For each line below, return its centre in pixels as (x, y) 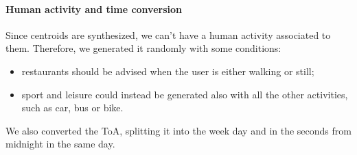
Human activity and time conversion (94, 9)
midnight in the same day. (60, 144)
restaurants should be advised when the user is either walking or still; (168, 71)
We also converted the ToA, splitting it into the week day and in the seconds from (178, 130)
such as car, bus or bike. (72, 108)
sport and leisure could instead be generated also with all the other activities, (185, 94)
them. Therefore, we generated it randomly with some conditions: (143, 48)
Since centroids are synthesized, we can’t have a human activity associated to (168, 34)
